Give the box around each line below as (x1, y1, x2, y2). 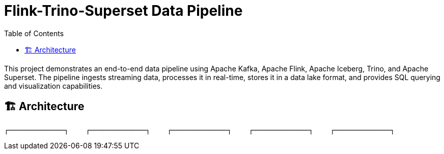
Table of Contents (4, 29, 64, 38)
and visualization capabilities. (4, 81, 103, 90)
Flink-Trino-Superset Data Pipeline (4, 2, 243, 19)
